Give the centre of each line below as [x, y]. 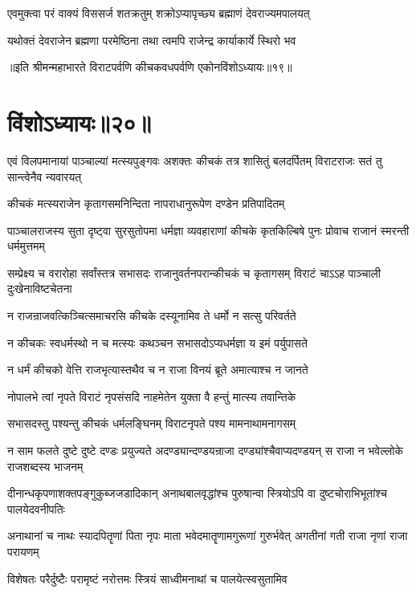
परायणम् [23, 551]
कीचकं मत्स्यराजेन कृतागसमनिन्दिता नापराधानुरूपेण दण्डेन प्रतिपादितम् [146, 203]
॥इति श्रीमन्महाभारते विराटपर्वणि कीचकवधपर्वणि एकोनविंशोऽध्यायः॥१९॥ [150, 67]
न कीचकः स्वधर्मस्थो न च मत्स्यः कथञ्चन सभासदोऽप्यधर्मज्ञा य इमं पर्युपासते [157, 342]
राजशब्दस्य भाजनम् [45, 466]
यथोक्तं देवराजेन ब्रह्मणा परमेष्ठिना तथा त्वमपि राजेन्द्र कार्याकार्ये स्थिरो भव [152, 40]
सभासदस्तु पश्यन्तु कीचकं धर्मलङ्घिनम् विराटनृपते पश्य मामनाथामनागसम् [152, 423]
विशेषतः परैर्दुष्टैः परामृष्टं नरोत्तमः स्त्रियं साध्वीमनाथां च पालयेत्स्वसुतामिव [147, 578]
